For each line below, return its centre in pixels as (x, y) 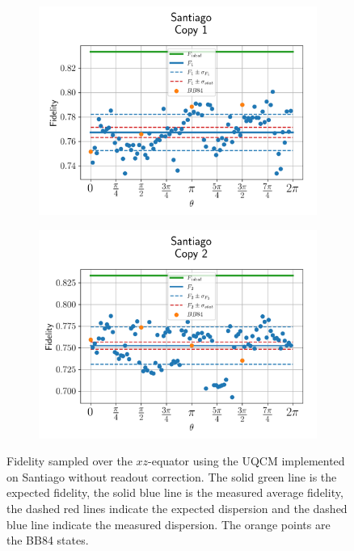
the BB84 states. (48, 540)
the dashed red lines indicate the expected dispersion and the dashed (177, 508)
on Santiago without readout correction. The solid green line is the (172, 476)
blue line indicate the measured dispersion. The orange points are (169, 524)
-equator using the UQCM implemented (247, 461)
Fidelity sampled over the (70, 461)
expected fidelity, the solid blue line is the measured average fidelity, (175, 492)
